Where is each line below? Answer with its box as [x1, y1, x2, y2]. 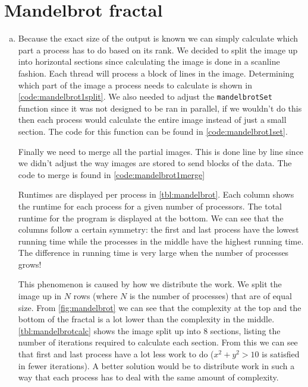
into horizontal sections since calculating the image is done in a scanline [18, 55, 280, 68]
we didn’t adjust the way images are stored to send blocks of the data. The [18, 157, 292, 169]
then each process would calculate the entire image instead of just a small [18, 113, 287, 126]
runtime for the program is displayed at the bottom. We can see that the [18, 211, 284, 224]
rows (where [73, 290, 118, 302]
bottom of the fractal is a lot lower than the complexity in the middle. [18, 313, 275, 325]
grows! [18, 258, 42, 270]
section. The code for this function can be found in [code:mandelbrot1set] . [18, 125, 288, 137]
